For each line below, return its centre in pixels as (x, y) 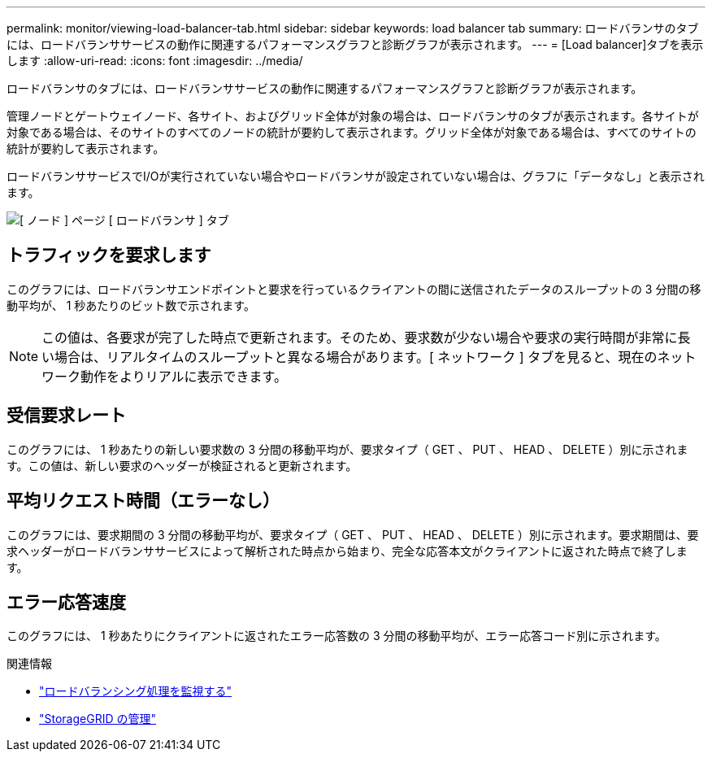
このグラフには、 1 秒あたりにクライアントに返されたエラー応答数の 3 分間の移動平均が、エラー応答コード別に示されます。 (336, 636)
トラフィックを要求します (109, 255)
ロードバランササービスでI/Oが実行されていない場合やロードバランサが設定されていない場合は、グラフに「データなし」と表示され (356, 176)
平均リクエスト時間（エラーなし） (143, 501)
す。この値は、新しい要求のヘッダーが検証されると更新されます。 (182, 465)
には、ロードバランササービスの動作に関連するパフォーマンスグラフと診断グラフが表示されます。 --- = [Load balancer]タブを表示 (355, 44)
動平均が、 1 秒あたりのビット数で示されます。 (131, 305)
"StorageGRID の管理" (98, 719)
